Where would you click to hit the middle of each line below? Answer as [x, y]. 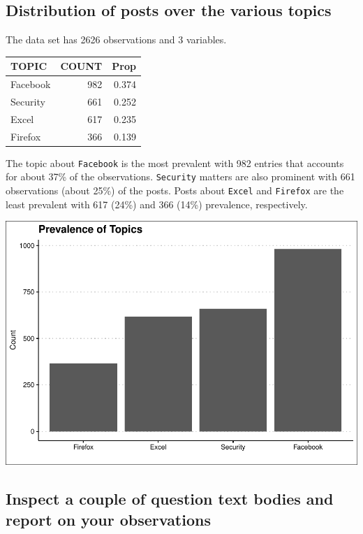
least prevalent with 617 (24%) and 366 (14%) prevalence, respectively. [157, 204]
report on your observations [108, 519]
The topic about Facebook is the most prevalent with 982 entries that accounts [175, 163]
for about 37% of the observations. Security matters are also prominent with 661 [180, 176]
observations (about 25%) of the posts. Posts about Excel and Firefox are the [175, 190]
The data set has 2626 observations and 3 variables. [116, 39]
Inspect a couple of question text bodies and [170, 499]
